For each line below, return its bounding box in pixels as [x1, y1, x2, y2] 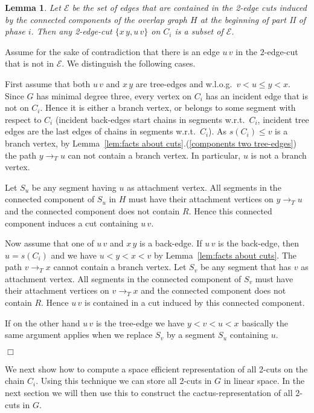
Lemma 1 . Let [5, 1, 61, 13]
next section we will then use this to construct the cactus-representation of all [5, 386, 293, 399]
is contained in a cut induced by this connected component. [85, 296, 305, 309]
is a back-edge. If [139, 237, 202, 249]
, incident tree [257, 113, 309, 125]
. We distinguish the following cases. [62, 57, 196, 70]
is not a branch [251, 148, 307, 161]
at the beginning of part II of [200, 13, 306, 25]
